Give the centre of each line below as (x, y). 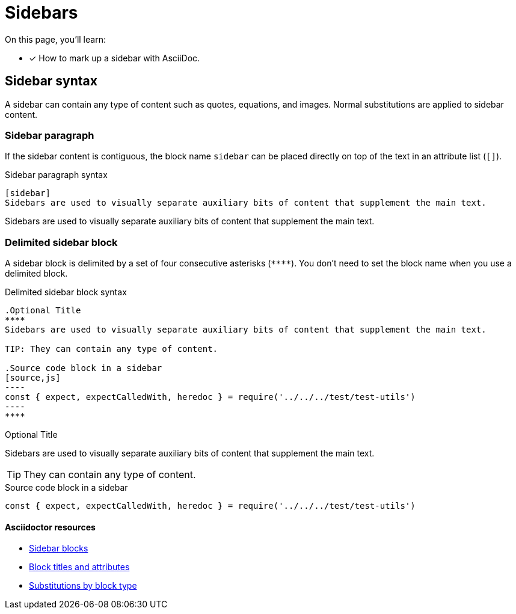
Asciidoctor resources (50, 527)
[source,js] (33, 378)
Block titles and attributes (79, 567)
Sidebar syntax (51, 81)
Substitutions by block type (83, 586)
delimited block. (36, 274)
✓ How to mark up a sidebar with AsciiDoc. (115, 58)
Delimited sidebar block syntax (66, 292)
